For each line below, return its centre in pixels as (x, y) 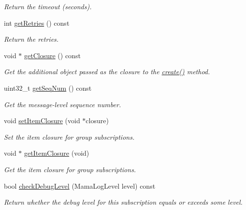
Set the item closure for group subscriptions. (69, 137)
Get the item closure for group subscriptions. (70, 169)
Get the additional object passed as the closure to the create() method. (107, 72)
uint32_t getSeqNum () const (48, 88)
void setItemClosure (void (42, 121)
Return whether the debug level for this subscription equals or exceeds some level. (123, 202)
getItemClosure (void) (57, 153)
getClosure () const (52, 55)
